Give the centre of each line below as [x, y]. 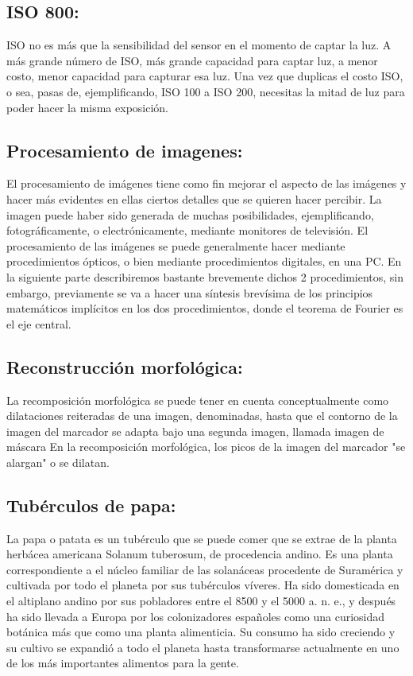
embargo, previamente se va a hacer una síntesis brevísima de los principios [190, 292]
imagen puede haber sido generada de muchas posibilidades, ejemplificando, [190, 214]
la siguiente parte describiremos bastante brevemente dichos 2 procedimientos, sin [205, 276]
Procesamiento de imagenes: [125, 150]
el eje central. [39, 323]
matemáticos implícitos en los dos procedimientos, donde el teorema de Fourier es [205, 308]
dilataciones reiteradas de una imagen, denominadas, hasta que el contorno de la [202, 416]
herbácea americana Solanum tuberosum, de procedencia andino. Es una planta [200, 554]
